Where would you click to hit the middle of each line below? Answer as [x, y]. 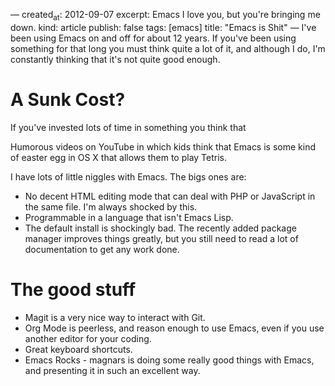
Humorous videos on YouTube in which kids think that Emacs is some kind [163, 146]
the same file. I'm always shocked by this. [111, 206]
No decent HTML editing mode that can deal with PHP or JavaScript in [170, 196]
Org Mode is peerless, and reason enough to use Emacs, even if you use [174, 328]
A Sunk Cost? [68, 99]
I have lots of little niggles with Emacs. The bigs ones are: [128, 176]
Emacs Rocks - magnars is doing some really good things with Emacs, [169, 360]
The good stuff [73, 289]
